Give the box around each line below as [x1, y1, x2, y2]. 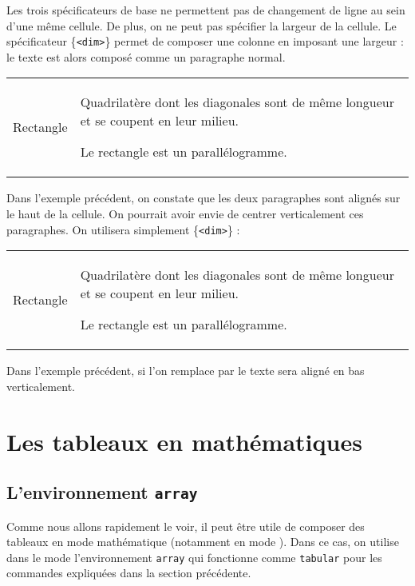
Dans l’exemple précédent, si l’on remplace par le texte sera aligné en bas [6, 362, 365, 379]
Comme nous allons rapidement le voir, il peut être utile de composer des [6, 517, 365, 534]
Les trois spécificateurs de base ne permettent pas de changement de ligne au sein [6, 2, 405, 18]
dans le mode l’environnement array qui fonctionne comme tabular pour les [6, 548, 382, 565]
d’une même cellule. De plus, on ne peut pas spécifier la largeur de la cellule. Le [6, 17, 397, 34]
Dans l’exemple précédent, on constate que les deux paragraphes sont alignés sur [6, 189, 401, 206]
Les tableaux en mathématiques [6, 425, 362, 457]
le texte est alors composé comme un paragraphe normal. [6, 48, 286, 65]
